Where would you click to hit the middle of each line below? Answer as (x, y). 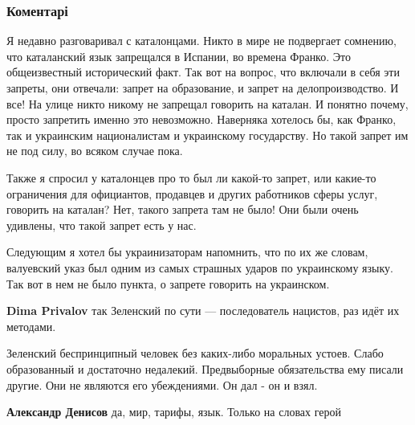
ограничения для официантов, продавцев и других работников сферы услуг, (192, 193)
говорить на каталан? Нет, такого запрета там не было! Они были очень (183, 209)
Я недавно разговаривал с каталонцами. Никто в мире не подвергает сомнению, (201, 41)
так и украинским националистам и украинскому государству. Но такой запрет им (207, 135)
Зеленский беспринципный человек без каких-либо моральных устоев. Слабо (195, 353)
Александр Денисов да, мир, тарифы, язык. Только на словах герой (174, 412)
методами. (31, 326)
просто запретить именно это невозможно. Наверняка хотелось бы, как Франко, (201, 119)
